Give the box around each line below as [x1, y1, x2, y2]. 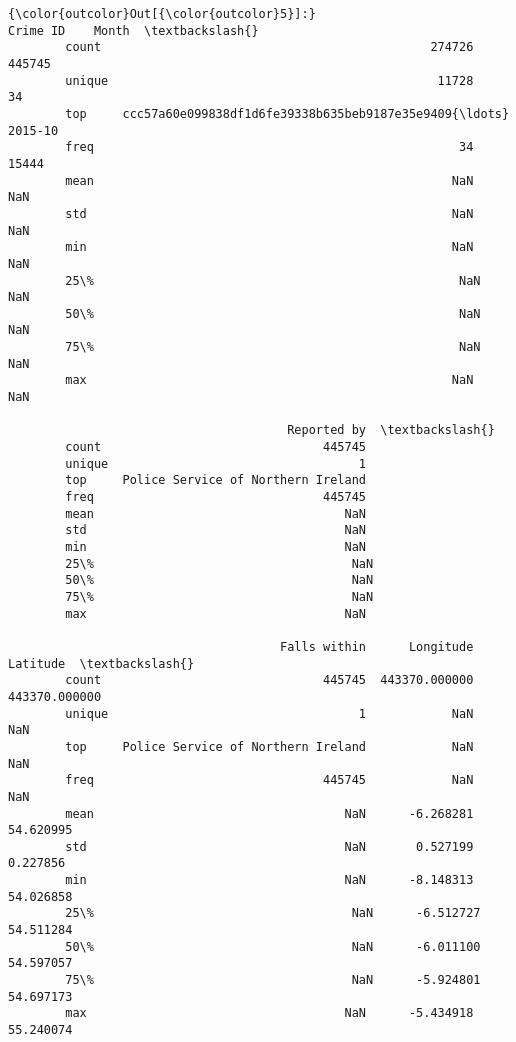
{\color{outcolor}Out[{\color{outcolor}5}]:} [8, 7, 316, 21]
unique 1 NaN [65, 706, 474, 721]
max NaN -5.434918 [65, 1006, 474, 1021]
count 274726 [65, 40, 474, 55]
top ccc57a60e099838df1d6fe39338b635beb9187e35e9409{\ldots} [65, 106, 510, 121]
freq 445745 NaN [65, 773, 474, 788]
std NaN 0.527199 [65, 839, 474, 854]
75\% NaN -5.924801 [65, 973, 481, 988]
